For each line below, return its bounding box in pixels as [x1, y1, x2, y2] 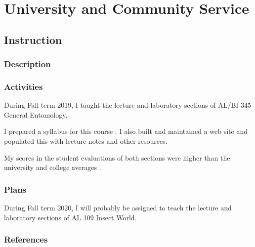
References [4, 233, 48, 246]
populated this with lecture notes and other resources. [4, 136, 168, 146]
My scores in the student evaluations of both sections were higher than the [4, 152, 230, 163]
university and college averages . [4, 162, 101, 172]
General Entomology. [4, 109, 68, 120]
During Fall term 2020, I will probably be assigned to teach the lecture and [4, 203, 232, 212]
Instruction [4, 32, 62, 47]
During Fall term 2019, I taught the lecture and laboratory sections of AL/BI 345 [4, 100, 252, 110]
